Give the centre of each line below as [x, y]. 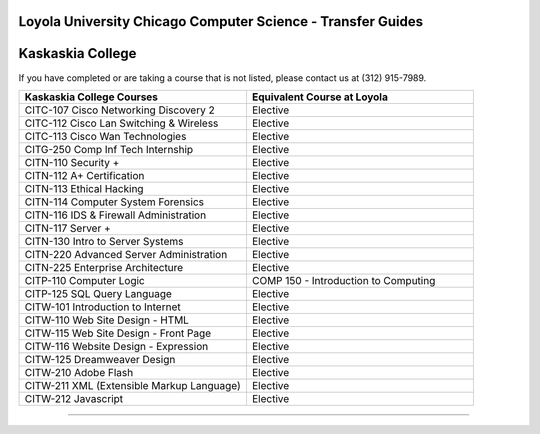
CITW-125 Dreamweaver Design [100, 359]
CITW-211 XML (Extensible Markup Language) [132, 385]
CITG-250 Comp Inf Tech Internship [109, 149]
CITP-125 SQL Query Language [98, 293]
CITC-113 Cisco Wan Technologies [105, 136]
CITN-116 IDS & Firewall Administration [115, 215]
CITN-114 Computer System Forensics [114, 202]
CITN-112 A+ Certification [84, 175]
